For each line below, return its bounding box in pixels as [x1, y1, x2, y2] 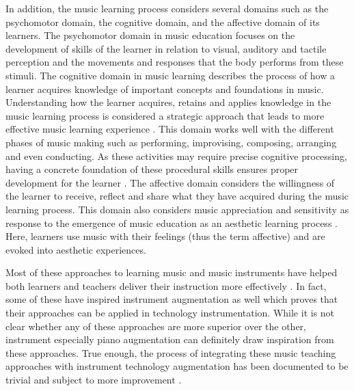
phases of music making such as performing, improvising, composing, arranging [5, 135, 337, 149]
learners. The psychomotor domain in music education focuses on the [5, 28, 295, 42]
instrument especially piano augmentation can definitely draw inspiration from [5, 332, 334, 347]
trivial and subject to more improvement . [5, 373, 182, 387]
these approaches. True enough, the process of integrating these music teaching [5, 345, 336, 360]
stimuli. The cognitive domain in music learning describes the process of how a [5, 68, 335, 82]
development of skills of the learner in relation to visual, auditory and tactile [5, 41, 327, 55]
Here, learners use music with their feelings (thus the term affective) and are [5, 229, 325, 243]
